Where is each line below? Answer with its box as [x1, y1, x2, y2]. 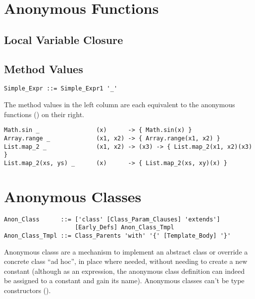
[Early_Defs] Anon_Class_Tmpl [75, 224, 174, 231]
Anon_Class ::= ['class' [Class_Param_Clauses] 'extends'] [4, 215, 220, 223]
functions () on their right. [4, 109, 84, 119]
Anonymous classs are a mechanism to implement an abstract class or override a [4, 246, 248, 256]
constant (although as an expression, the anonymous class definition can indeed [4, 265, 245, 276]
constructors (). [4, 285, 51, 295]
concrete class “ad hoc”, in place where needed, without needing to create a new [4, 256, 248, 266]
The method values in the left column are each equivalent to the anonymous [4, 99, 235, 110]
